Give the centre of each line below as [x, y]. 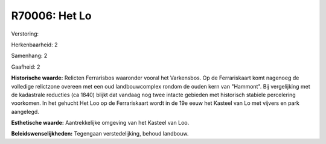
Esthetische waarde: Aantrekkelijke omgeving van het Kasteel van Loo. [100, 123]
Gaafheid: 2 [26, 67]
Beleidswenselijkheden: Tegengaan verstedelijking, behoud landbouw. [100, 134]
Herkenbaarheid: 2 [34, 45]
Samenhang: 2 [29, 56]
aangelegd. [25, 111]
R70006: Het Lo [51, 16]
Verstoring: [25, 34]
